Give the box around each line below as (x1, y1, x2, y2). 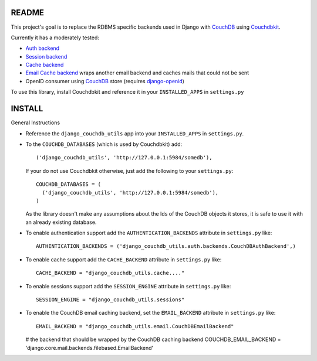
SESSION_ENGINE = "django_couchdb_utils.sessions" (36, 297, 185, 303)
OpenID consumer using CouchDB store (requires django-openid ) (25, 77, 185, 84)
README (11, 8, 44, 18)
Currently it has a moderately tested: (11, 34, 100, 41)
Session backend (25, 53, 68, 60)
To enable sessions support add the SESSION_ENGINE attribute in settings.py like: (25, 282, 231, 290)
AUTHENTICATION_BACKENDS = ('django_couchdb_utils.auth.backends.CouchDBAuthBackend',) (36, 243, 296, 250)
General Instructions (11, 119, 60, 126)
